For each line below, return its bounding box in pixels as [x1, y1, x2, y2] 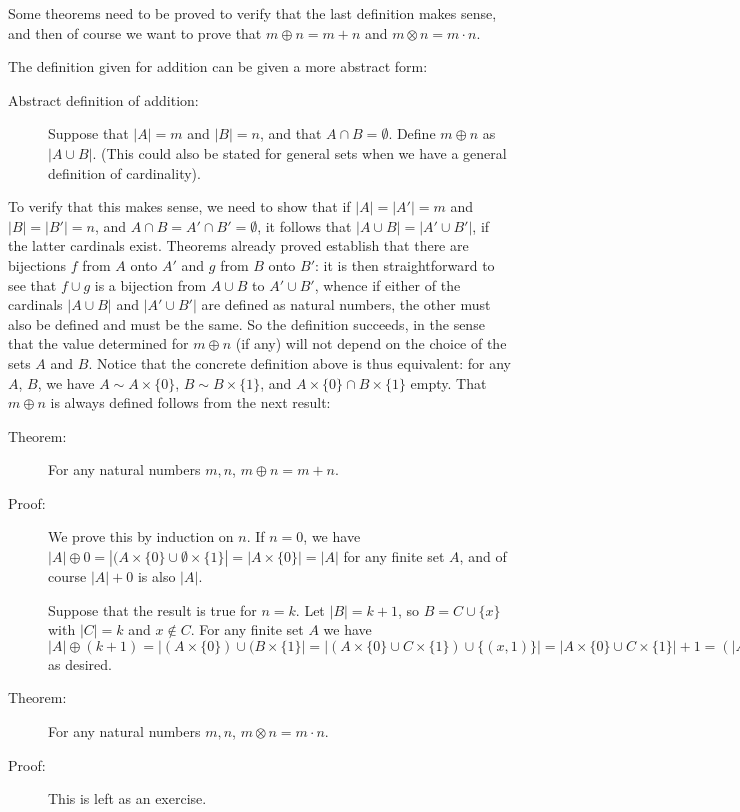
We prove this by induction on [48, 526, 234, 547]
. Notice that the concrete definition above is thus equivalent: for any [88, 352, 511, 373]
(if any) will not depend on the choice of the [235, 333, 507, 354]
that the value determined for [8, 333, 189, 354]
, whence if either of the [314, 274, 461, 295]
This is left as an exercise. [48, 788, 207, 809]
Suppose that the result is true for [48, 599, 257, 620]
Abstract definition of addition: [8, 89, 199, 110]
